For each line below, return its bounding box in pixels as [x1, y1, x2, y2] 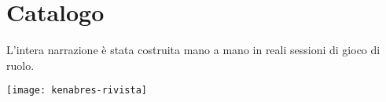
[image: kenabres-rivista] [6, 85, 147, 97]
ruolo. [6, 56, 35, 73]
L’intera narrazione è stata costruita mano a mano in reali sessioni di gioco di [6, 42, 380, 58]
